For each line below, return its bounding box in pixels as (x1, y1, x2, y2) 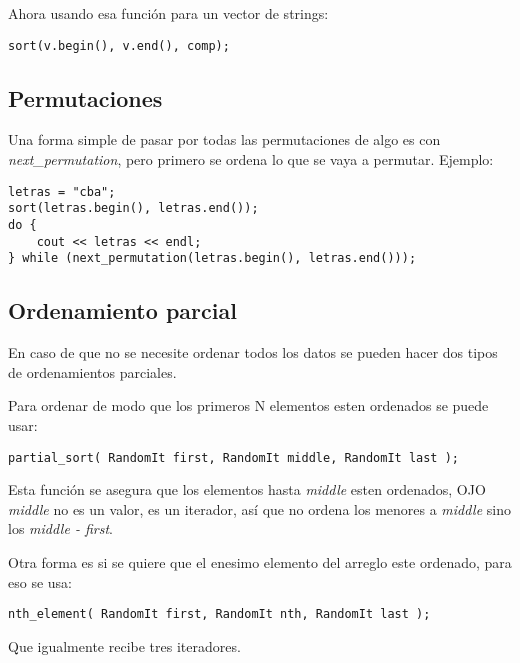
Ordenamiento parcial (8, 295, 237, 326)
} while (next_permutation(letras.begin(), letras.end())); (8, 251, 417, 266)
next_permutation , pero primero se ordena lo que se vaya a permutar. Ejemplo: (8, 149, 494, 170)
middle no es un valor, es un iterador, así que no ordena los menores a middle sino (8, 498, 511, 519)
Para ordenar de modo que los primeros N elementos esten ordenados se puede (8, 395, 489, 416)
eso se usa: (8, 571, 72, 592)
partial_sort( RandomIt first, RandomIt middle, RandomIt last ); (8, 450, 460, 465)
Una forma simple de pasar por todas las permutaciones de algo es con (8, 129, 441, 150)
